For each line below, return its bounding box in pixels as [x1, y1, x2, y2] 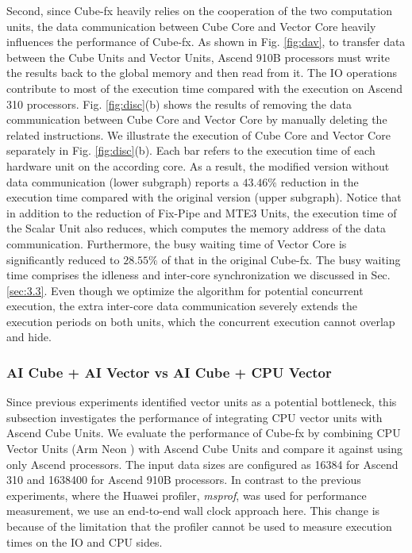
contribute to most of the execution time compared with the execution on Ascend [6, 79, 403, 96]
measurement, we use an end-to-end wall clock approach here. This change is [6, 502, 380, 519]
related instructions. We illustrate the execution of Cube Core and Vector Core [6, 126, 391, 143]
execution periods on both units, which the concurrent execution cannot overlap [6, 313, 395, 329]
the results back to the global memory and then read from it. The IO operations [6, 64, 397, 81]
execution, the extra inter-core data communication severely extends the [6, 298, 358, 314]
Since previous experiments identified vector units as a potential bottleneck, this [6, 394, 397, 410]
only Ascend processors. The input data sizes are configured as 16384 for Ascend [6, 455, 399, 472]
